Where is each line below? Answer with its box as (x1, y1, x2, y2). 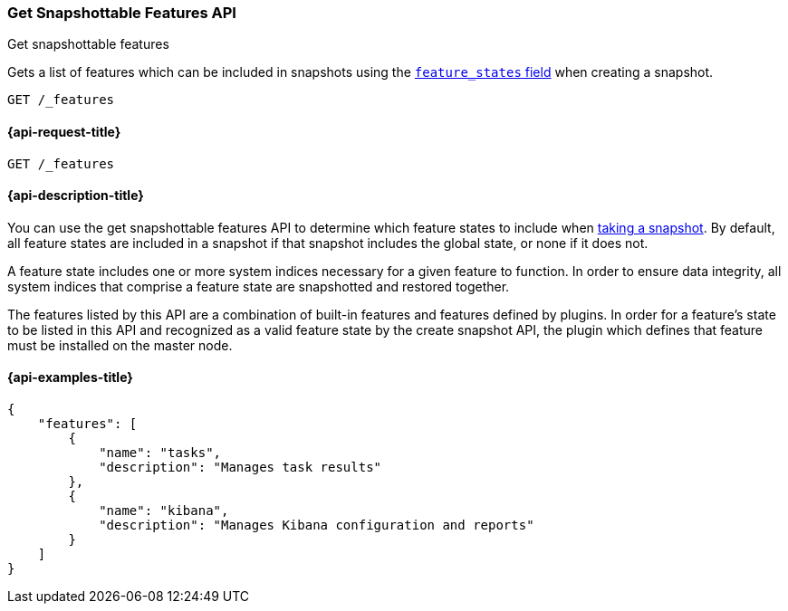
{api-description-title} (7, 187, 144, 204)
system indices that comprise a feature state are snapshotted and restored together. (7, 278, 510, 294)
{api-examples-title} (7, 369, 133, 386)
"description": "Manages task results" (99, 460, 382, 475)
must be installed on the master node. (7, 337, 233, 353)
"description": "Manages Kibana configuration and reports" (99, 518, 534, 533)
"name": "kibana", (99, 503, 229, 519)
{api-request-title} (7, 123, 121, 139)
